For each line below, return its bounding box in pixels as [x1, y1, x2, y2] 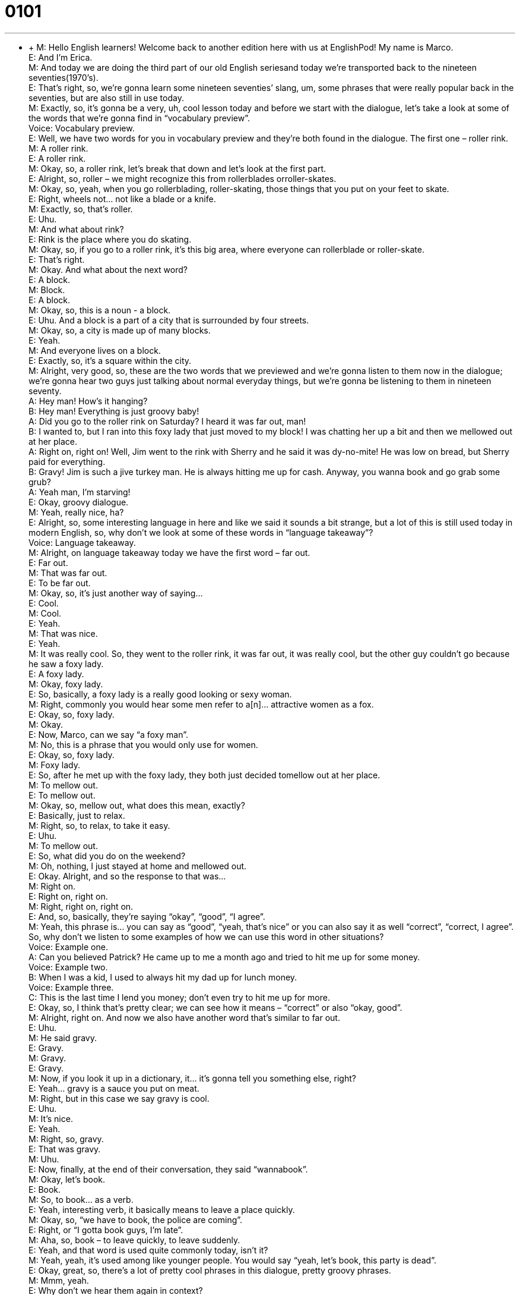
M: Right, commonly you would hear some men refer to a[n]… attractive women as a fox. [28, 699, 374, 709]
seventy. [28, 385, 62, 396]
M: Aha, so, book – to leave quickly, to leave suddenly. [28, 1234, 240, 1245]
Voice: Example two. [28, 961, 108, 972]
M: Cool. [28, 608, 62, 618]
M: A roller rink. [28, 143, 88, 153]
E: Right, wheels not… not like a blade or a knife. [28, 193, 216, 204]
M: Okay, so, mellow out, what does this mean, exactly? [28, 800, 245, 810]
